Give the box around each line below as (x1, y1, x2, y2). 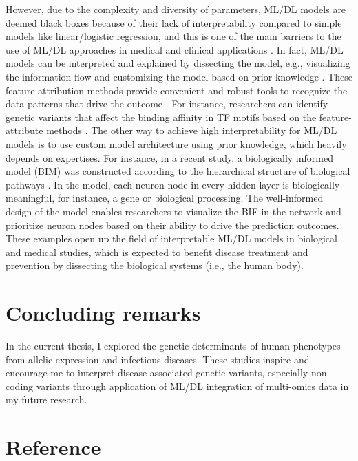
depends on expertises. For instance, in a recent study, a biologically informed (6, 150, 333, 164)
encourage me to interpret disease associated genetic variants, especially (6, 365, 308, 380)
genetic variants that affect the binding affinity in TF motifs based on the (6, 109, 317, 124)
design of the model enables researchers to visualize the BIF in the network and (6, 204, 341, 218)
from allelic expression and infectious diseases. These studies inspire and (6, 352, 310, 366)
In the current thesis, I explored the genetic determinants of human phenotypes (6, 339, 341, 352)
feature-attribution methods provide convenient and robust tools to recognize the (6, 83, 348, 97)
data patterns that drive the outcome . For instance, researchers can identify (6, 96, 328, 111)
